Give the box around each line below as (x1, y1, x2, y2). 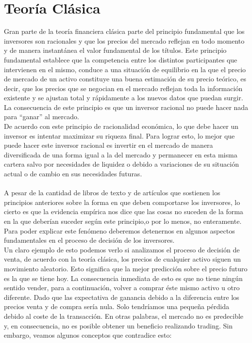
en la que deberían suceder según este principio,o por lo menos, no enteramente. (4, 216, 242, 226)
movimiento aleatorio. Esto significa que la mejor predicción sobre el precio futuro (4, 263, 248, 273)
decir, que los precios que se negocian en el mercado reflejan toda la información (4, 83, 243, 93)
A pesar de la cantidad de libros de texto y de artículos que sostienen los (4, 187, 220, 198)
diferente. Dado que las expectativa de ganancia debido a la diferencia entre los (4, 292, 239, 302)
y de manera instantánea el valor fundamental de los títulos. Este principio (4, 45, 227, 55)
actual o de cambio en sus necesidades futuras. (4, 169, 142, 179)
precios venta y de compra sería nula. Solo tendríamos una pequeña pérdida (4, 301, 230, 312)
